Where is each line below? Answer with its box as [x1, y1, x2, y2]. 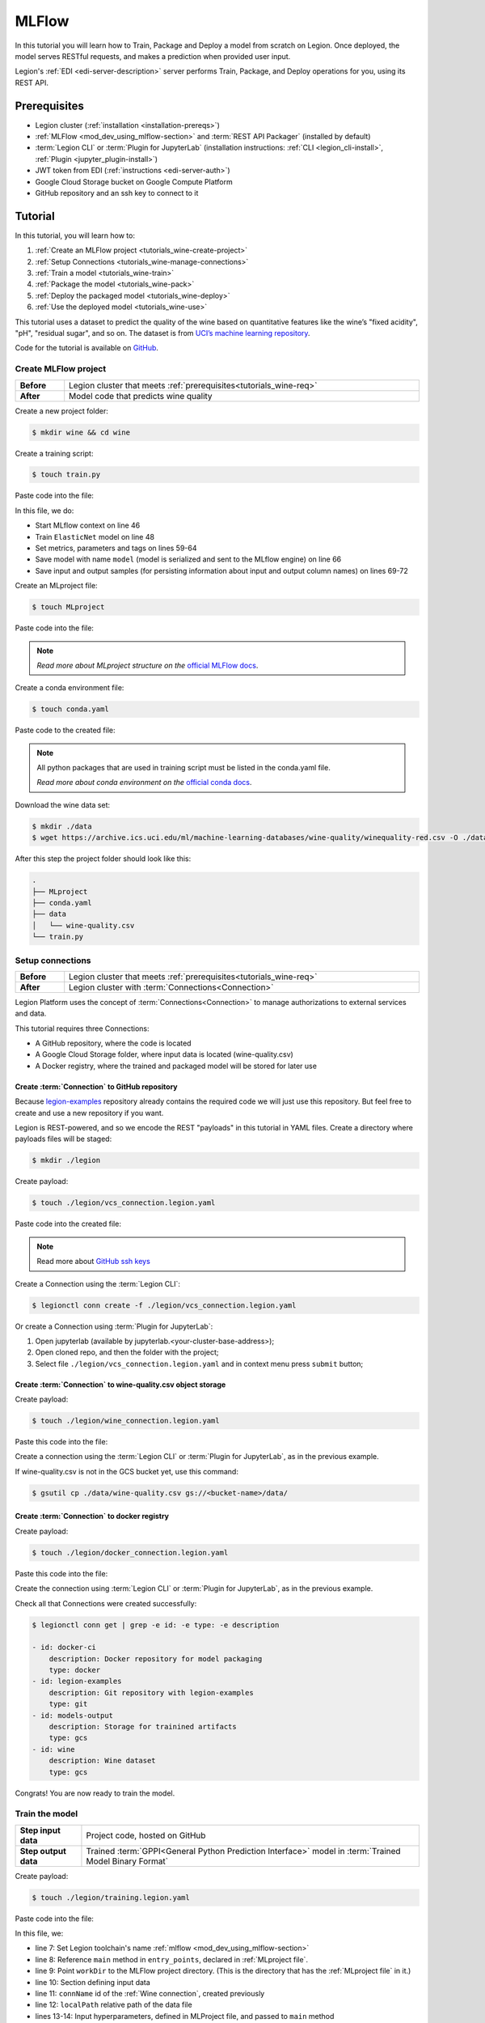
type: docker [48, 1665, 101, 1675]
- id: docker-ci [32, 1643, 97, 1652]
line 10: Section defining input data [35, 1977, 151, 1987]
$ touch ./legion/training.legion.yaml [32, 1893, 190, 1902]
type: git [48, 1699, 88, 1709]
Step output [19, 1845, 66, 1856]
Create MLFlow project [15, 363, 107, 375]
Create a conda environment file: [15, 683, 124, 693]
